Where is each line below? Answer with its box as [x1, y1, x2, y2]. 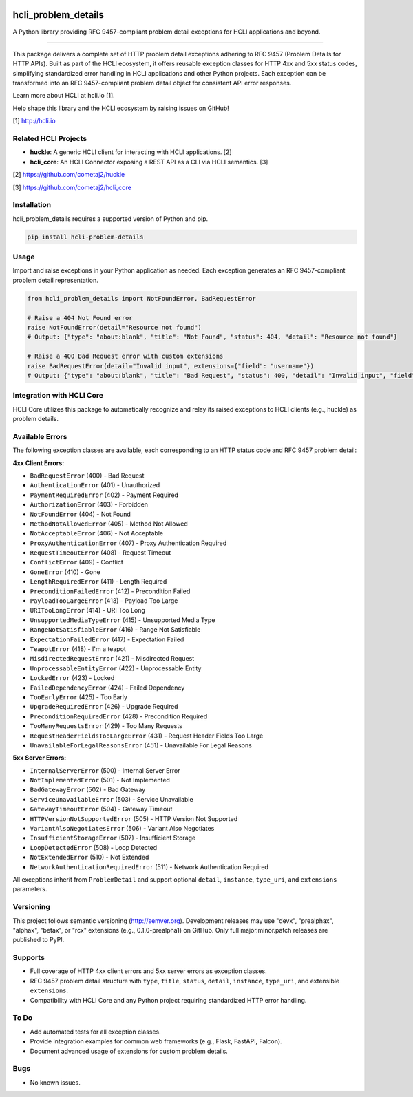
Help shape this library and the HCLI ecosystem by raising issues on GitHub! [12, 104, 230, 112]
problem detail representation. [12, 276, 99, 284]
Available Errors [12, 432, 67, 441]
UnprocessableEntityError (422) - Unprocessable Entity [30, 664, 202, 672]
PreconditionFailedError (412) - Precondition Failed [30, 587, 191, 595]
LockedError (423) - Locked [30, 674, 115, 682]
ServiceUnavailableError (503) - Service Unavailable [30, 795, 193, 803]
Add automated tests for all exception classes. [30, 1027, 161, 1036]
